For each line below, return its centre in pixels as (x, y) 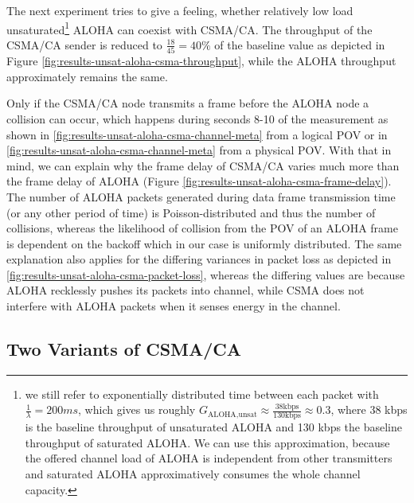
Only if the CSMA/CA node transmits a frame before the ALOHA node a (188, 103)
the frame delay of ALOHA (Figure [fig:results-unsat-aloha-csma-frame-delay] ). (199, 181)
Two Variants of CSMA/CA (124, 349)
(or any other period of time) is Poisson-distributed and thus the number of (191, 212)
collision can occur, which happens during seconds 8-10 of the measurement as (197, 118)
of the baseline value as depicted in (300, 44)
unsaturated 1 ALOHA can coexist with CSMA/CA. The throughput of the (189, 28)
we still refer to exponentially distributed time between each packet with (202, 394)
